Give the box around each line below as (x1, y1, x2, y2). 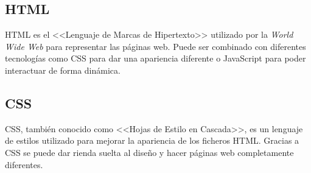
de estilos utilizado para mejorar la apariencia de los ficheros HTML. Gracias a (5, 134, 299, 147)
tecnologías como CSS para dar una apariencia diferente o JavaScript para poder (5, 52, 306, 65)
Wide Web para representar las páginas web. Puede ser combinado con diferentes (5, 40, 306, 52)
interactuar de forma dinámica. (5, 63, 121, 76)
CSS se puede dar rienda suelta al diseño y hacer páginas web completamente (5, 146, 294, 158)
